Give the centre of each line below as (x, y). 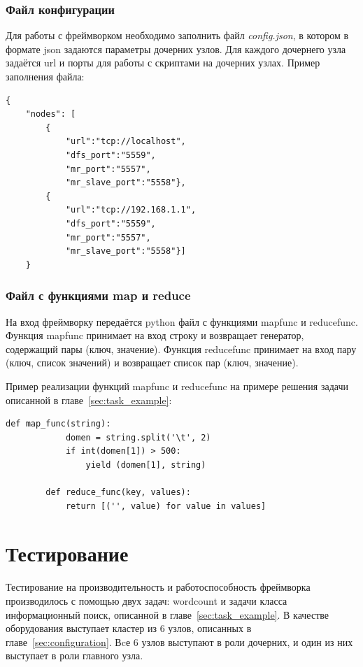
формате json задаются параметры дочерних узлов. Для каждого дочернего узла (176, 49)
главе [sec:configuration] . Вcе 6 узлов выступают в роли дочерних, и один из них (179, 641)
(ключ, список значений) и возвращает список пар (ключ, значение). (152, 363)
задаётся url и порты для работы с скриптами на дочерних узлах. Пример (163, 63)
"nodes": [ (51, 114)
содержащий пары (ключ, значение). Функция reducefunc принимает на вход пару (181, 349)
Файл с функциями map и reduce (98, 295)
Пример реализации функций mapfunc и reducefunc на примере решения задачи (177, 386)
